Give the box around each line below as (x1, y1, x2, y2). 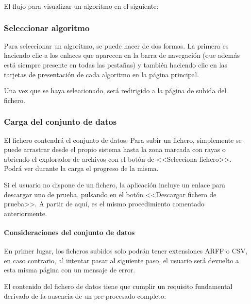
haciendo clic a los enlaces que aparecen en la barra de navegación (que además (4, 50, 240, 60)
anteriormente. (4, 208, 47, 218)
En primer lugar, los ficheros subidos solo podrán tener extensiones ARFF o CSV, (4, 246, 248, 256)
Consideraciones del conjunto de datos (4, 227, 135, 237)
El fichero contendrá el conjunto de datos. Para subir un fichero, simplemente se (4, 135, 242, 145)
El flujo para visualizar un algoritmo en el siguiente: (4, 1, 159, 11)
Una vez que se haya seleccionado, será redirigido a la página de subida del (4, 85, 227, 96)
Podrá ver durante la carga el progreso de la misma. (4, 163, 159, 173)
